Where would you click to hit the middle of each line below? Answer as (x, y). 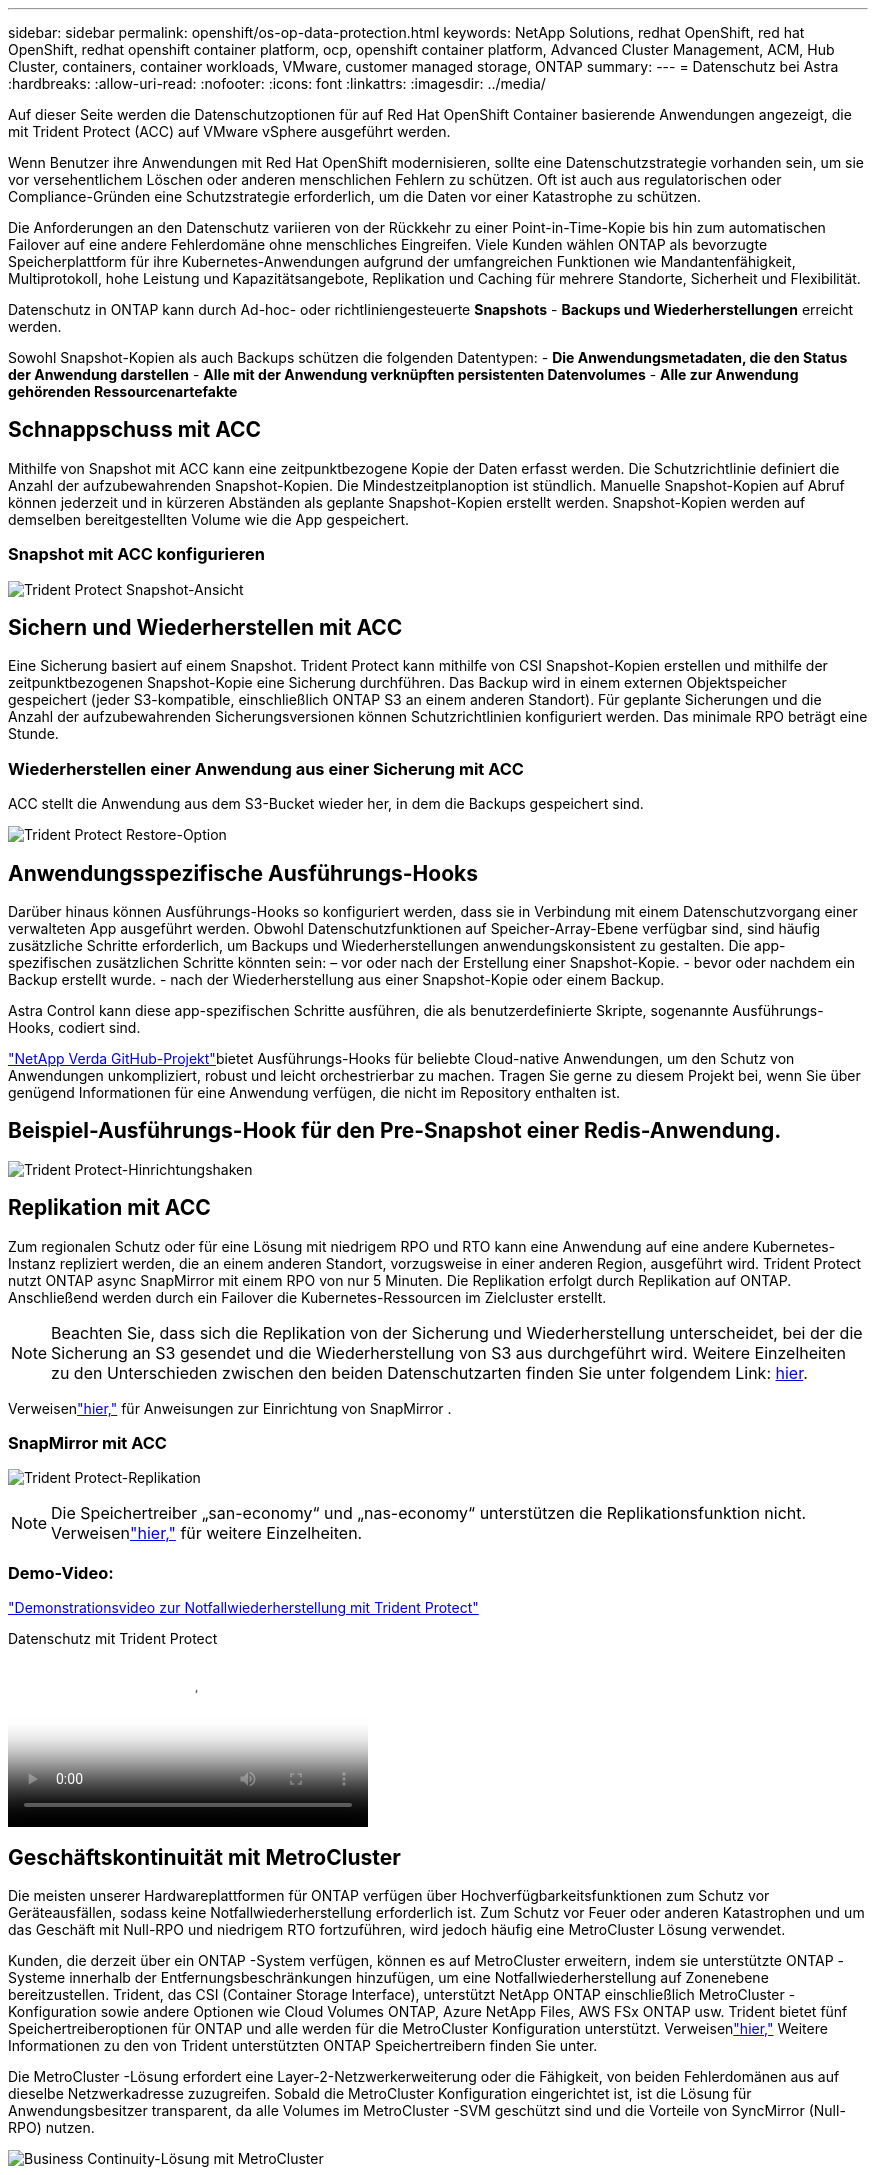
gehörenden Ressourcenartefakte (123, 391)
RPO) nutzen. (51, 2128)
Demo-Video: (61, 1572)
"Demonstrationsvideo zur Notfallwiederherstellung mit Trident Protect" (243, 1608)
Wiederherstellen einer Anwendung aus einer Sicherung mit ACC (266, 768)
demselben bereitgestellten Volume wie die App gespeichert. (209, 519)
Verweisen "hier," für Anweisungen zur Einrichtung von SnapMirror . (230, 1408)
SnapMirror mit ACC (87, 1443)
